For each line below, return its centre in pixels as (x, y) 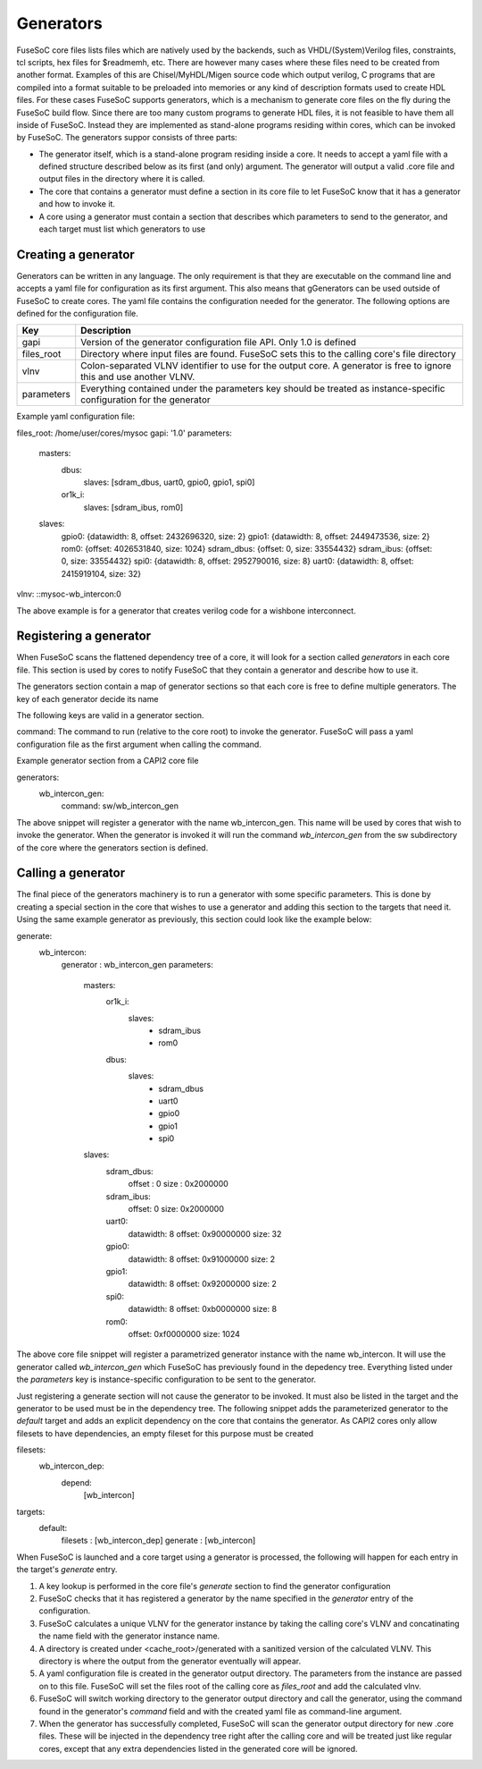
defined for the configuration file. (77, 314)
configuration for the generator (146, 400)
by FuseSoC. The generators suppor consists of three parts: (127, 138)
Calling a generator (71, 873)
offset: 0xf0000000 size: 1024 (184, 1333)
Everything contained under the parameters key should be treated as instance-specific (263, 389)
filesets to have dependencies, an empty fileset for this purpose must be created (165, 1433)
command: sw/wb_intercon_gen (120, 806)
